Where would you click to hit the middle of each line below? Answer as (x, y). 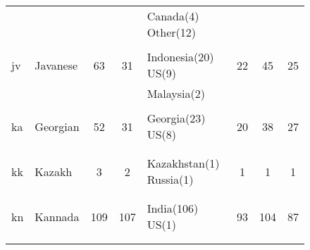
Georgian (57, 126)
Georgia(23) (176, 118)
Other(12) (172, 32)
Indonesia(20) (180, 57)
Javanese (56, 65)
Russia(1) (170, 179)
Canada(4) (173, 16)
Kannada (57, 216)
